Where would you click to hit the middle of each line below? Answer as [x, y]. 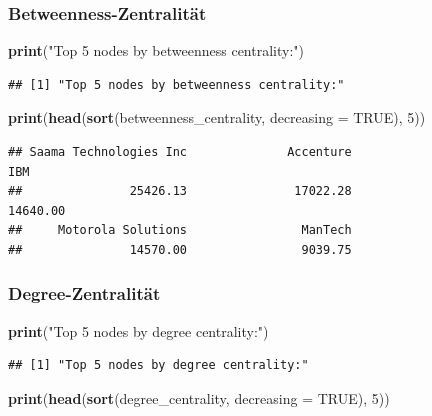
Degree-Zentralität [84, 293]
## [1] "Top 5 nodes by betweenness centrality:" [176, 84]
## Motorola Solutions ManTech [180, 230]
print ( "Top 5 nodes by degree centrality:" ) [138, 330]
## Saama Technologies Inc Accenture [180, 152]
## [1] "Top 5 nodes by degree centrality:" [158, 365]
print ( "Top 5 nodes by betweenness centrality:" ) [156, 50]
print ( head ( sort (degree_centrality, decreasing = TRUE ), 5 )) [199, 397]
